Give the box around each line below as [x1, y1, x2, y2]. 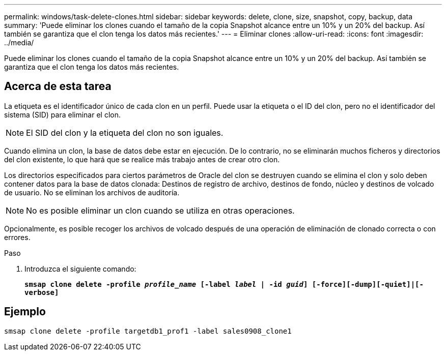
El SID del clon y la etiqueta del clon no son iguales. [26, 127, 224, 138]
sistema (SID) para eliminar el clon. [4, 110, 121, 119]
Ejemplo [4, 305, 46, 318]
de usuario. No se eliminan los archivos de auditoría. [4, 188, 180, 197]
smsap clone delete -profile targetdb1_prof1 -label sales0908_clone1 [4, 327, 292, 335]
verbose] [24, 288, 59, 297]
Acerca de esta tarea [4, 80, 111, 93]
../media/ [4, 38, 34, 47]
